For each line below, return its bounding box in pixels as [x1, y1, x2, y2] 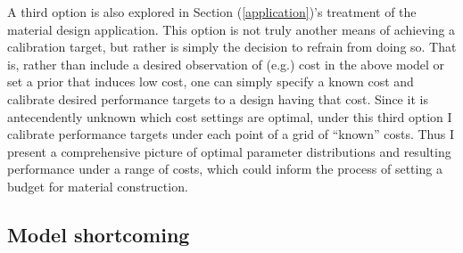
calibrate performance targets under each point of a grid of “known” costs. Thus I [7, 125, 455, 143]
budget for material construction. [7, 176, 188, 195]
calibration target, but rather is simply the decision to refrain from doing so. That [7, 37, 457, 56]
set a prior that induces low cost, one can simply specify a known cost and [7, 72, 414, 91]
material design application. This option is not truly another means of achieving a [7, 20, 456, 38]
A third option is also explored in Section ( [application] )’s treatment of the [7, 3, 417, 20]
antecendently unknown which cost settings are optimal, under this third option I [7, 107, 452, 126]
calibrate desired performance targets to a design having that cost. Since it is [7, 89, 428, 108]
